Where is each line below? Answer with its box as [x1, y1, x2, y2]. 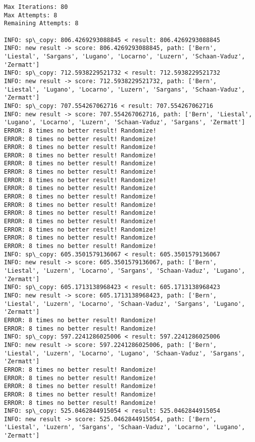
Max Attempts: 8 [4, 11, 57, 19]
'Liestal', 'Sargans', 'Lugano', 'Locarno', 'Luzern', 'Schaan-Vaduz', [4, 52, 245, 60]
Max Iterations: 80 [4, 3, 68, 10]
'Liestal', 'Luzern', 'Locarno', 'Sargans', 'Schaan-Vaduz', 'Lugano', [4, 267, 245, 274]
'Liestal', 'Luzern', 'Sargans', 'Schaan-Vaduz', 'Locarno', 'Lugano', [4, 424, 245, 431]
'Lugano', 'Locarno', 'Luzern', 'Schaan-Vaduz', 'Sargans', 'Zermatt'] [4, 119, 245, 126]
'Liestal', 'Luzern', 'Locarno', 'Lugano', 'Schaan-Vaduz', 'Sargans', [4, 349, 245, 357]
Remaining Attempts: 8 [4, 20, 79, 27]
